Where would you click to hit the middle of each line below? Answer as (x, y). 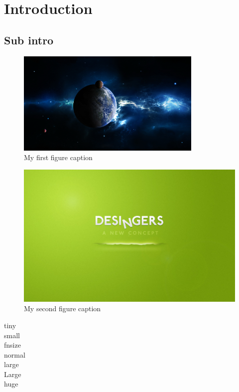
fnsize (12, 345)
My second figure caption (62, 308)
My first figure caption (58, 157)
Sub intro (29, 40)
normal (15, 354)
